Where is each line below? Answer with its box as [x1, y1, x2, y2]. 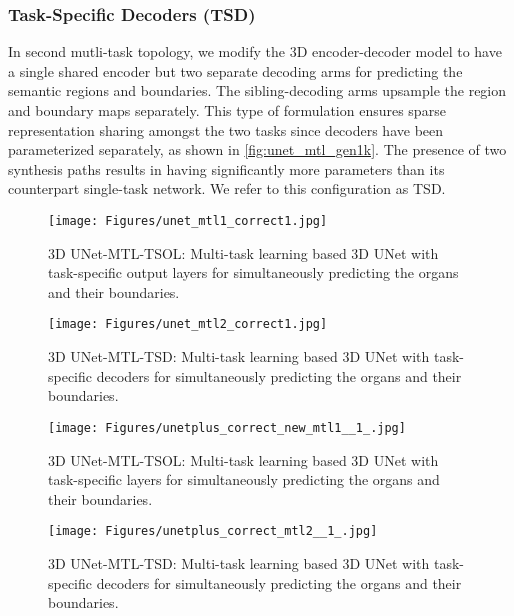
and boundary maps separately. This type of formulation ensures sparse [8, 100, 446, 120]
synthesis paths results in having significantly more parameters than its [8, 158, 445, 179]
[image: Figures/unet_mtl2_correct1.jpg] [48, 317, 328, 332]
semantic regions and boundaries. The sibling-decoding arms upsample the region [8, 80, 507, 101]
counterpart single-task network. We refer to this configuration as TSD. [8, 178, 446, 199]
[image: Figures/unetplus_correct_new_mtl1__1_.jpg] [48, 420, 406, 435]
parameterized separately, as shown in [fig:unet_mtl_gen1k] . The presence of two [8, 139, 507, 160]
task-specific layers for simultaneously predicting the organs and [48, 469, 440, 490]
